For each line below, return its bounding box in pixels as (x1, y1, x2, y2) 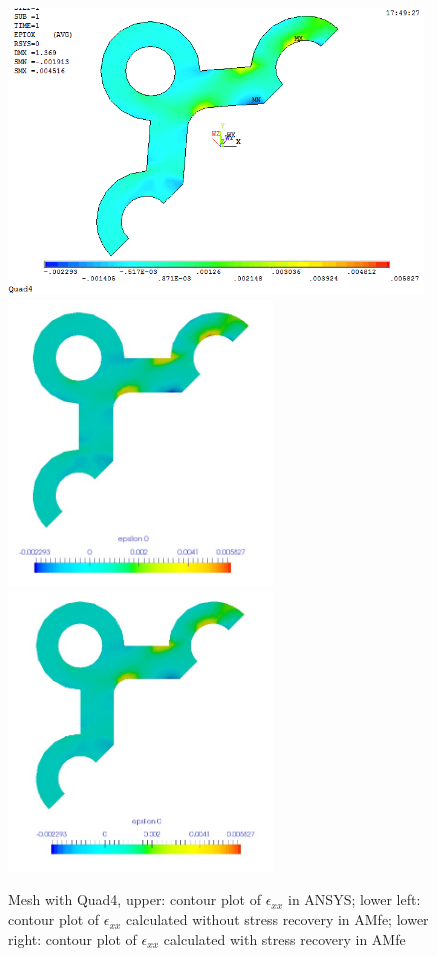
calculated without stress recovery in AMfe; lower (126, 909, 429, 930)
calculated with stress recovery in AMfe (163, 928, 406, 949)
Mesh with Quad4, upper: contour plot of (8, 889, 261, 910)
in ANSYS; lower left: (288, 889, 421, 910)
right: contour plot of (8, 928, 137, 949)
